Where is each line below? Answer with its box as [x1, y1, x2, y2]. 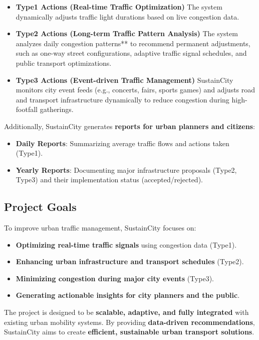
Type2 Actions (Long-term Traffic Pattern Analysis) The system [16, 28, 238, 39]
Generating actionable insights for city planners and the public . [16, 290, 240, 300]
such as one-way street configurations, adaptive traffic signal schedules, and [16, 48, 247, 58]
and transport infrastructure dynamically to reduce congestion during [16, 94, 229, 104]
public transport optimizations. [16, 57, 112, 68]
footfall [16, 104, 38, 115]
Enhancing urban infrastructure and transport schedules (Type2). [16, 256, 244, 267]
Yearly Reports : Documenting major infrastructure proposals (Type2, [16, 164, 237, 175]
